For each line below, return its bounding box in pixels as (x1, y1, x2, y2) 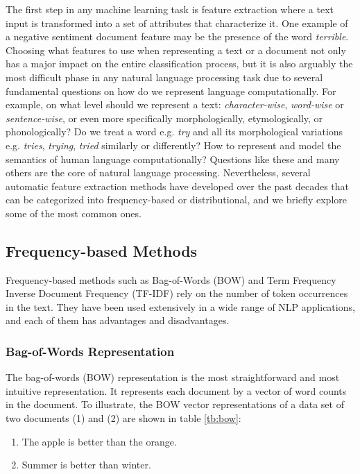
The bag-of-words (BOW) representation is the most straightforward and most (6, 370, 340, 384)
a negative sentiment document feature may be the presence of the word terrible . (6, 29, 349, 44)
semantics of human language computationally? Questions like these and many (6, 151, 340, 166)
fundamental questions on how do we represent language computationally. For (6, 83, 336, 98)
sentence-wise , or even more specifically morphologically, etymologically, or (6, 110, 323, 125)
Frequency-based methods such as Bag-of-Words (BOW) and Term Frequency (6, 272, 336, 287)
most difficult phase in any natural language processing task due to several (6, 69, 323, 84)
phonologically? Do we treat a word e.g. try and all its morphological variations (6, 124, 343, 139)
